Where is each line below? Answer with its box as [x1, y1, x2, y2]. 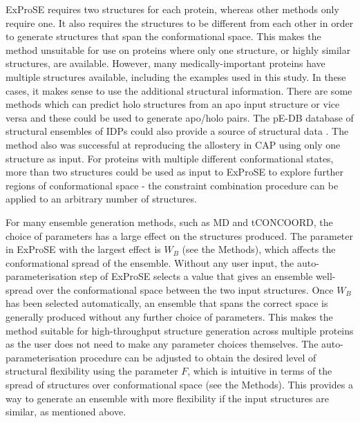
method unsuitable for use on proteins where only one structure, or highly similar [6, 42, 351, 57]
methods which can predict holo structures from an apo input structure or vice [6, 97, 340, 111]
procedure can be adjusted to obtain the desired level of [79, 350, 316, 364]
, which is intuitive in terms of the [187, 364, 332, 378]
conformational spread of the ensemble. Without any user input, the [6, 255, 294, 270]
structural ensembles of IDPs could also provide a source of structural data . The [6, 124, 349, 138]
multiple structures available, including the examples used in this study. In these [6, 69, 346, 84]
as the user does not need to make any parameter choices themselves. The [6, 337, 319, 351]
